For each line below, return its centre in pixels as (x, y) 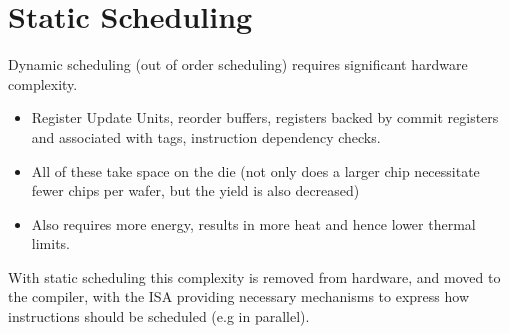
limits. (50, 243)
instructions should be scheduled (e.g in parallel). (159, 316)
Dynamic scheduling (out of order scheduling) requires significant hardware (238, 64)
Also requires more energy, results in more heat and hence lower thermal (253, 223)
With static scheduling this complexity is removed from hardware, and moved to (254, 276)
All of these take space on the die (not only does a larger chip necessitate (255, 170)
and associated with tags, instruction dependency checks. (206, 136)
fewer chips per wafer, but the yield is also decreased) (195, 190)
